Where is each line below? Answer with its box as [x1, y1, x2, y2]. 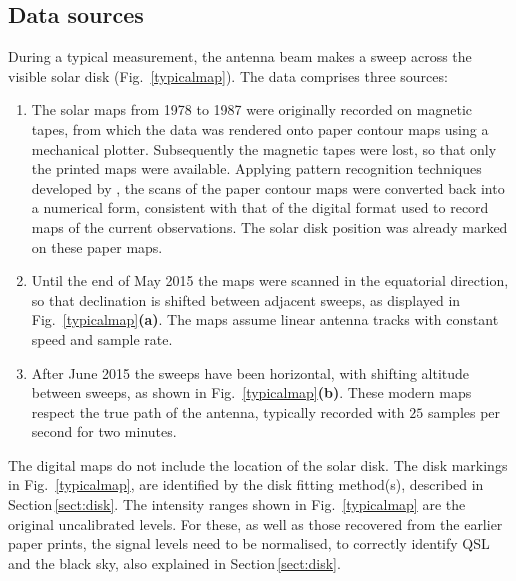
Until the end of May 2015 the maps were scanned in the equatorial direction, [31, 270, 509, 291]
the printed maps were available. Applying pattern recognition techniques [31, 158, 482, 179]
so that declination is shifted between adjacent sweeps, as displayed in [31, 289, 461, 310]
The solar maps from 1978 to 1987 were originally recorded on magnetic [31, 99, 472, 120]
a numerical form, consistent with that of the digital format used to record [31, 197, 489, 218]
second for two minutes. [31, 421, 177, 442]
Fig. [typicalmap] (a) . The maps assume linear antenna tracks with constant [31, 309, 499, 330]
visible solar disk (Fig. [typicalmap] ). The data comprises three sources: [8, 65, 448, 86]
